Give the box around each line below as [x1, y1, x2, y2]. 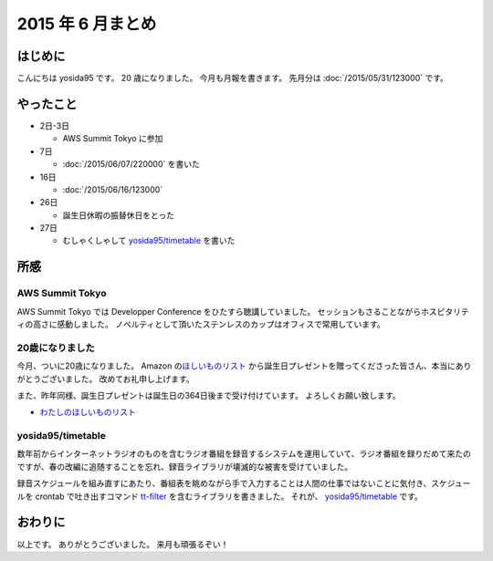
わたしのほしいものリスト [39, 407, 136, 418]
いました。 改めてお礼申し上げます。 [56, 373, 195, 384]
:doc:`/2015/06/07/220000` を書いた [62, 159, 200, 170]
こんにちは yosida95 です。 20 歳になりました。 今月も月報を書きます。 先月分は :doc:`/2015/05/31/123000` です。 [16, 73, 449, 84]
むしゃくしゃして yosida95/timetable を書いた [62, 235, 236, 246]
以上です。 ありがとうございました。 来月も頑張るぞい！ [16, 538, 229, 549]
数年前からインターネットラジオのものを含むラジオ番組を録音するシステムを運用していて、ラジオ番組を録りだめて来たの [16, 448, 472, 460]
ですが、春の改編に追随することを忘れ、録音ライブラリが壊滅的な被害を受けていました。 [16, 461, 353, 472]
